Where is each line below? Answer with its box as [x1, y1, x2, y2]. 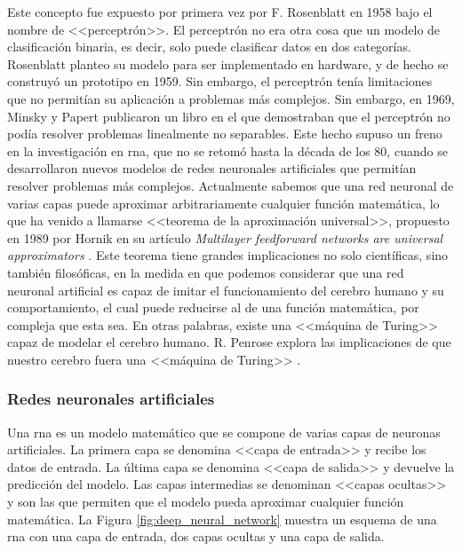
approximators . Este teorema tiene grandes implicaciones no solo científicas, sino [7, 246, 449, 264]
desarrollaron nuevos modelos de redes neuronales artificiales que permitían [7, 159, 417, 177]
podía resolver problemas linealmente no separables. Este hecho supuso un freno [7, 124, 442, 143]
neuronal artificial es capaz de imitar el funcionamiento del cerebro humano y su [7, 280, 444, 299]
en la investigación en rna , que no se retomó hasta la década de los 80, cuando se [7, 141, 448, 160]
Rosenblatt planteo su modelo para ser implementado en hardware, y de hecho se [7, 54, 449, 73]
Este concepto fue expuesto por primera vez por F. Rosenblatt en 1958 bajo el [7, 3, 433, 20]
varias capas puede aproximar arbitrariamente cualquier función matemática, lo [7, 193, 440, 212]
